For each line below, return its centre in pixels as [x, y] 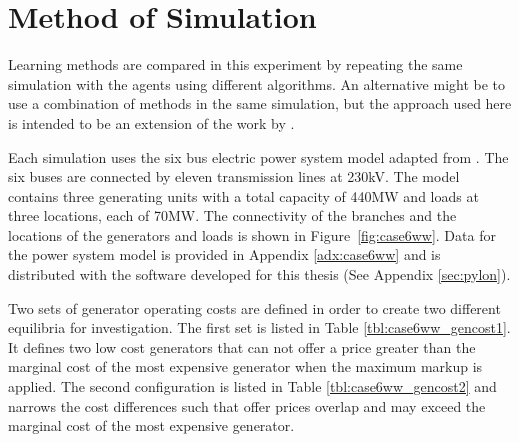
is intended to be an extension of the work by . [151, 122]
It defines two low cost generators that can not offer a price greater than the [242, 346]
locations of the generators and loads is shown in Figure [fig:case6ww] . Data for [252, 234]
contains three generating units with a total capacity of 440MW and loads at [243, 195]
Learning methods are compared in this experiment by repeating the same [235, 64]
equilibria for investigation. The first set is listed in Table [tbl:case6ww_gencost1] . [259, 327]
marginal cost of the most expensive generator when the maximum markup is [245, 366]
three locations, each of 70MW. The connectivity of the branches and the [232, 215]
